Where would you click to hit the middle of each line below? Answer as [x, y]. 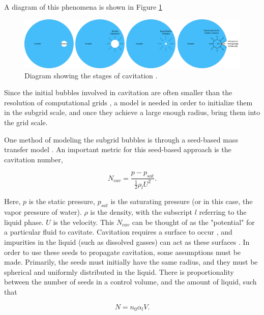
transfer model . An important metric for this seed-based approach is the [118, 149]
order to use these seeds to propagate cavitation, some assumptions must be [123, 252]
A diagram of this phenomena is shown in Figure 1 [83, 7]
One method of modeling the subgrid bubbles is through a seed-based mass [121, 139]
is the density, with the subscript [141, 212]
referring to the [223, 212]
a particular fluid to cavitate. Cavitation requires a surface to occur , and [118, 232]
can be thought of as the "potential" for [193, 222]
